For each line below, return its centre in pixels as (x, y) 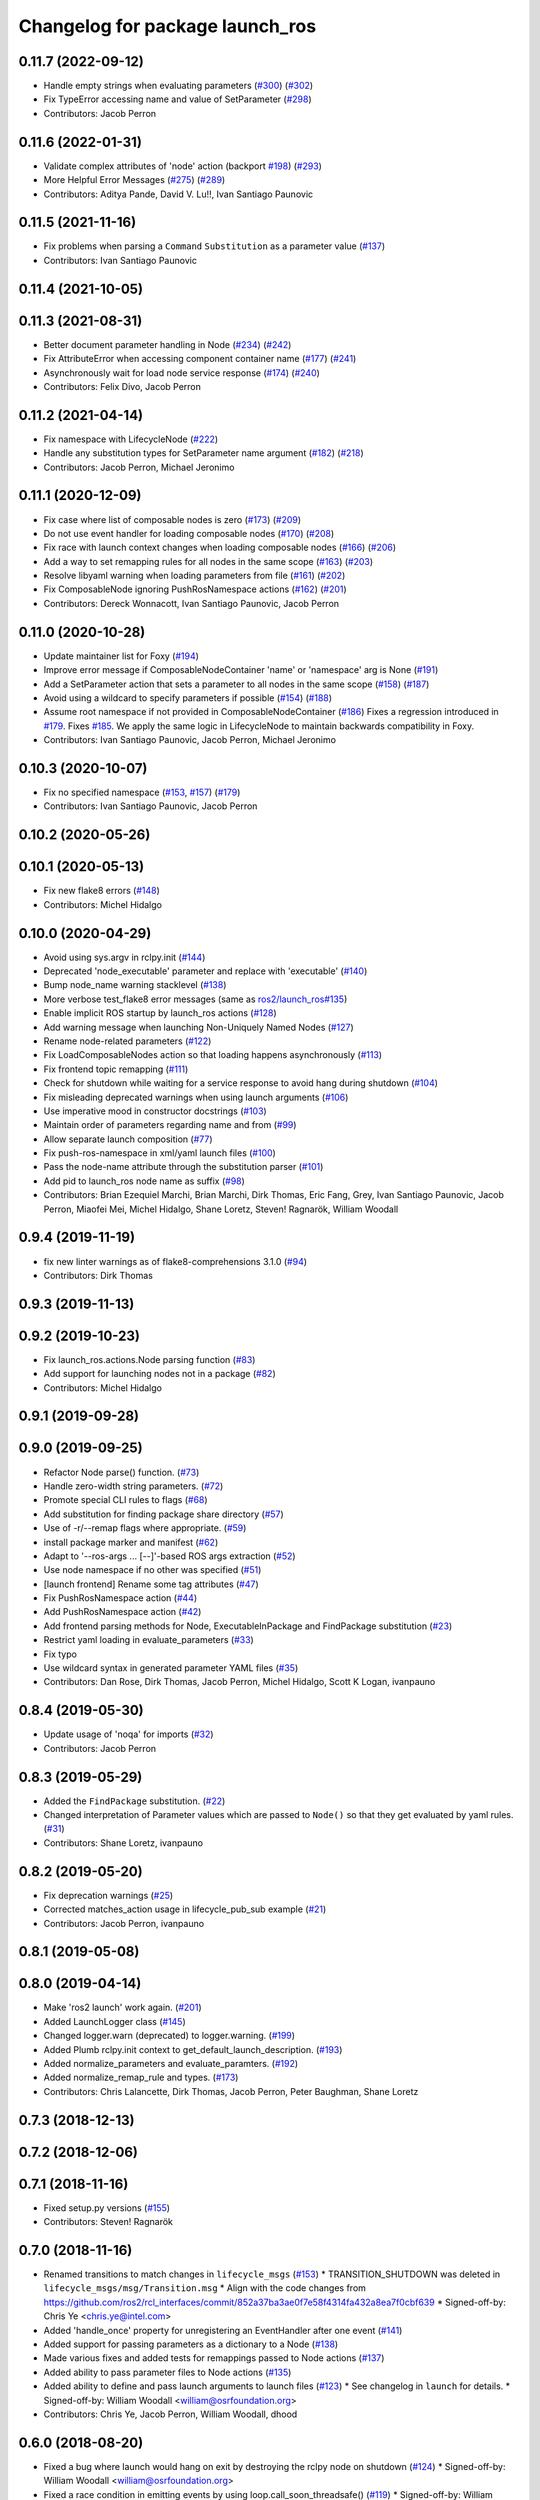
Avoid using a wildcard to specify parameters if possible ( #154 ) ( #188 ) (188, 697)
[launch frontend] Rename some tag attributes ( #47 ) (151, 1584)
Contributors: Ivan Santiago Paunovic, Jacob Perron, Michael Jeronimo (190, 740)
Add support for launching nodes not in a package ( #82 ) (159, 1374)
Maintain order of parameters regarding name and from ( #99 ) (170, 1125)
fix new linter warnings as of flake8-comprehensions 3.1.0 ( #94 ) (175, 1261)
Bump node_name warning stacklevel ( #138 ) (135, 985)
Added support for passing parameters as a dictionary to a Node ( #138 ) (191, 2344)
